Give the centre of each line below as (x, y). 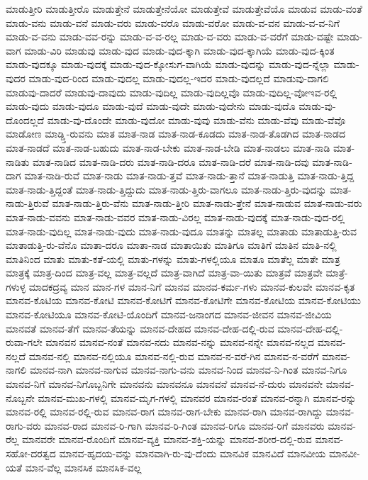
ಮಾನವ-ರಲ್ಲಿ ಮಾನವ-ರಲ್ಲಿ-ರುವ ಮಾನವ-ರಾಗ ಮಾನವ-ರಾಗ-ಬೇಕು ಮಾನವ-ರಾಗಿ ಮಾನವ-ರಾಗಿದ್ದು (165, 412)
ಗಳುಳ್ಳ (16, 286)
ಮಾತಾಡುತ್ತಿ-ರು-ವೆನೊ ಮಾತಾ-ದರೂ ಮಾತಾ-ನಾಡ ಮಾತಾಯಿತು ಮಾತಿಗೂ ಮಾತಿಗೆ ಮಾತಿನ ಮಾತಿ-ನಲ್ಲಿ (171, 245)
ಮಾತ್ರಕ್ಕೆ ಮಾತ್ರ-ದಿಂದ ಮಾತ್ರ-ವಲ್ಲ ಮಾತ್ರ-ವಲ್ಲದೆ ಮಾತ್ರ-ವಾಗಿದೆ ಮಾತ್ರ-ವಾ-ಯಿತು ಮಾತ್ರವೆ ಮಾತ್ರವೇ (164, 273)
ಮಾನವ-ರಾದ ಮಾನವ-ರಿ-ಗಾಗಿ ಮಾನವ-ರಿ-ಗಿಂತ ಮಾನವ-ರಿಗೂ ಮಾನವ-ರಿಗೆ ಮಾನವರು (184, 425)
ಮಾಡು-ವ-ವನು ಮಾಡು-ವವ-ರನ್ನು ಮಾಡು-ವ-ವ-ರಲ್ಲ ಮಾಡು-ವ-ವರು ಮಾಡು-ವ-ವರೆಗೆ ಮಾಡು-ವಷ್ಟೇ (170, 37)
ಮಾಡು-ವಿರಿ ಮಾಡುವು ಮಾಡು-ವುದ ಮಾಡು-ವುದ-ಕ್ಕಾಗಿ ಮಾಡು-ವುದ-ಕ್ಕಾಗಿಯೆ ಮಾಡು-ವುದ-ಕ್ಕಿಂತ (179, 50)
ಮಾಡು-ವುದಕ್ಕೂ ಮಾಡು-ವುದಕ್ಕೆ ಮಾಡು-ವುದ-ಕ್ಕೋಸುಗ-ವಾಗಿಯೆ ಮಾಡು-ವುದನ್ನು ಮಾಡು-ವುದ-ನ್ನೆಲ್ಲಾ (168, 64)
